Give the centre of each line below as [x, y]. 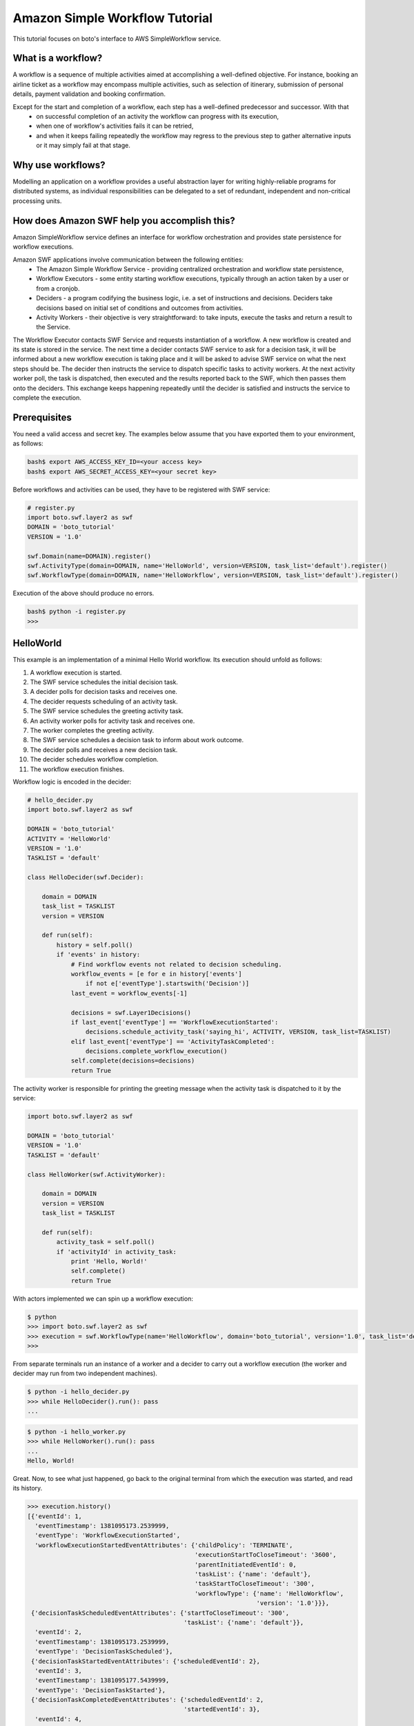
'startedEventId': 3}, [222, 1709]
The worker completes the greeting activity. [92, 730]
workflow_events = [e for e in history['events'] [156, 974]
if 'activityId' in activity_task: [117, 1252]
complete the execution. [47, 398]
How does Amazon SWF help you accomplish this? [124, 221]
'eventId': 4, [59, 1719]
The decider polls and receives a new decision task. [104, 750]
